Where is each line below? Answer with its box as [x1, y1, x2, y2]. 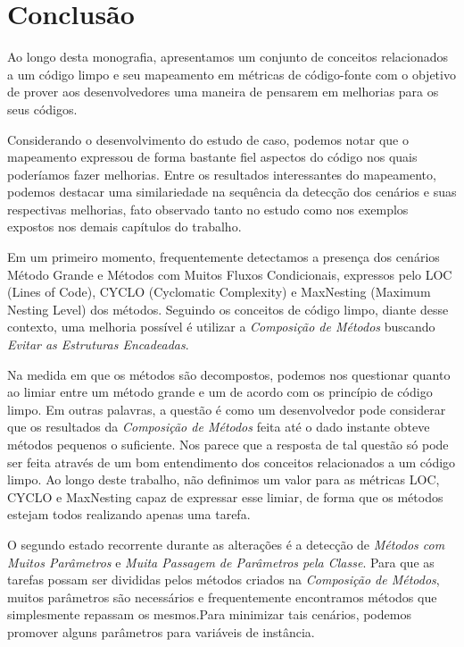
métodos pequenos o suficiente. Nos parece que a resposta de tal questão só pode [7, 435, 449, 453]
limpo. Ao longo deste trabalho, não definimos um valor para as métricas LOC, [7, 470, 440, 489]
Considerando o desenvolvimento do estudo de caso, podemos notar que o [7, 130, 410, 148]
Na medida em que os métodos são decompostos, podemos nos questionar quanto [7, 365, 451, 383]
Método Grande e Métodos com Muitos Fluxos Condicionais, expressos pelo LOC [7, 265, 452, 283]
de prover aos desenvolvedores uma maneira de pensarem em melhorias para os [7, 82, 439, 101]
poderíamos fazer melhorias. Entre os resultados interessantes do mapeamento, [7, 164, 436, 183]
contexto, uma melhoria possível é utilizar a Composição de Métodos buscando [7, 317, 435, 336]
